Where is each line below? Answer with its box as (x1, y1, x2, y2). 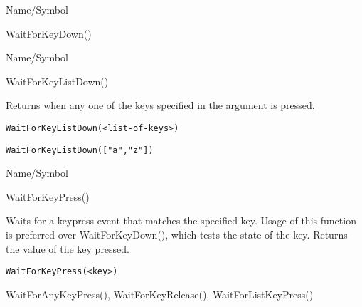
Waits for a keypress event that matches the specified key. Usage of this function (6, 213, 356, 228)
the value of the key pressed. (6, 241, 130, 256)
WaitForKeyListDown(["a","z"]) (6, 145, 154, 155)
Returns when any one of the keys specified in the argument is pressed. (6, 98, 315, 113)
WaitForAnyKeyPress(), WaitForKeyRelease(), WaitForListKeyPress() (6, 286, 314, 301)
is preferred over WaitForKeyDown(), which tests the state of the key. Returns (6, 227, 348, 242)
